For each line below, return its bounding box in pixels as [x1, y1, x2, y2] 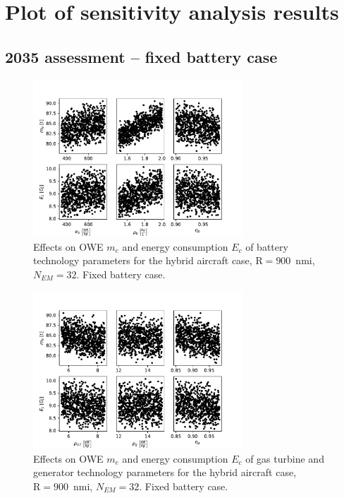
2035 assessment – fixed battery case [5, 45, 278, 67]
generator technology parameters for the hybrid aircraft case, [33, 465, 297, 480]
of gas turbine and [245, 451, 324, 466]
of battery [245, 239, 288, 254]
